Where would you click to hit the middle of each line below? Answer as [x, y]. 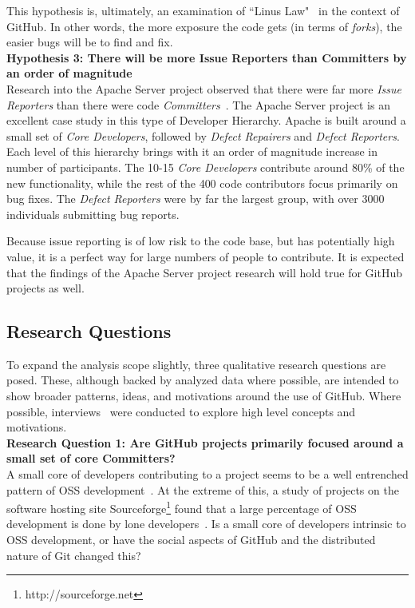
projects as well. [45, 288]
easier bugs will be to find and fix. [90, 42]
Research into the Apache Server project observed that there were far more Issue [204, 88]
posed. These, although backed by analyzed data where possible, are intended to [203, 380]
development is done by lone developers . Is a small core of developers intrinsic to [206, 524]
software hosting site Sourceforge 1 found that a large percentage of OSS [182, 507]
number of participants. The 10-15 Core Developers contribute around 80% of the [206, 167]
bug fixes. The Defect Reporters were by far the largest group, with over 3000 [196, 199]
